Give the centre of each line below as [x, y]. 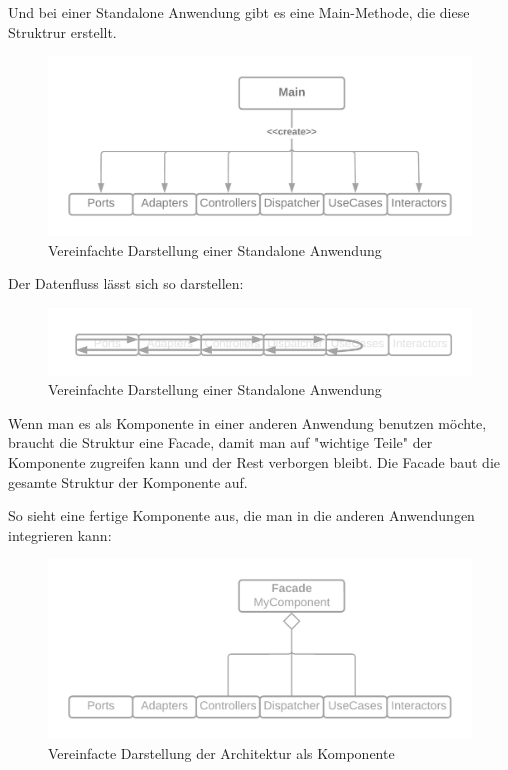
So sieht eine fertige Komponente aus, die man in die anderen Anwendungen [241, 515]
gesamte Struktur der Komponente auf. [128, 481]
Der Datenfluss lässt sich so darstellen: [126, 283]
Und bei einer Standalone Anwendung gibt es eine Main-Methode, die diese [239, 12]
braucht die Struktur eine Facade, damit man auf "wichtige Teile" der [220, 442]
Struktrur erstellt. [62, 31]
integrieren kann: [60, 534]
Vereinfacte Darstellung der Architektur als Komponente [221, 753]
